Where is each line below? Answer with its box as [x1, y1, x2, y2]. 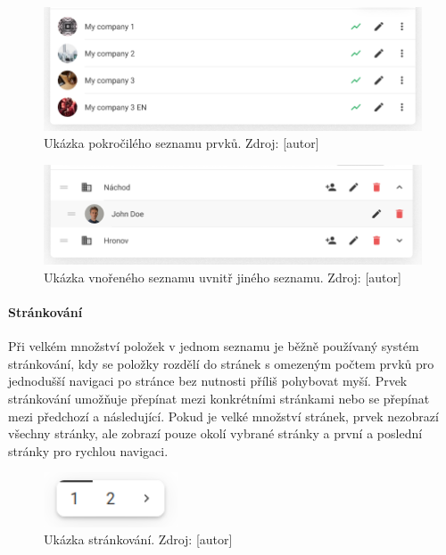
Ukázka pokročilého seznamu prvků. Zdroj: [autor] [44, 134, 319, 152]
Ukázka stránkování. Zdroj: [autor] [44, 530, 233, 549]
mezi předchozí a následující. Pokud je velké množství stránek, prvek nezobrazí [8, 406, 439, 425]
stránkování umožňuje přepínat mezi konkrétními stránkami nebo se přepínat [8, 388, 430, 407]
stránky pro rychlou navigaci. [8, 441, 169, 460]
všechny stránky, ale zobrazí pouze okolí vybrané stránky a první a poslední [8, 424, 423, 443]
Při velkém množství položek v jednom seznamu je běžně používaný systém [8, 337, 419, 355]
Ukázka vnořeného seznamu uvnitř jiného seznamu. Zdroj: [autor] [44, 267, 401, 286]
